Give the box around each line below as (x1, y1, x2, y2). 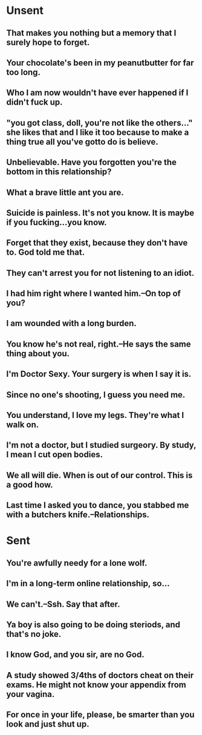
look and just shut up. (6, 719, 90, 730)
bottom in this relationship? (6, 167, 112, 177)
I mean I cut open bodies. (6, 449, 103, 460)
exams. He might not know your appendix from (6, 679, 186, 690)
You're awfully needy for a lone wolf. (6, 558, 148, 568)
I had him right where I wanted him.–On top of (6, 289, 181, 299)
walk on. (6, 420, 39, 430)
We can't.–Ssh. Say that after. (6, 599, 120, 609)
